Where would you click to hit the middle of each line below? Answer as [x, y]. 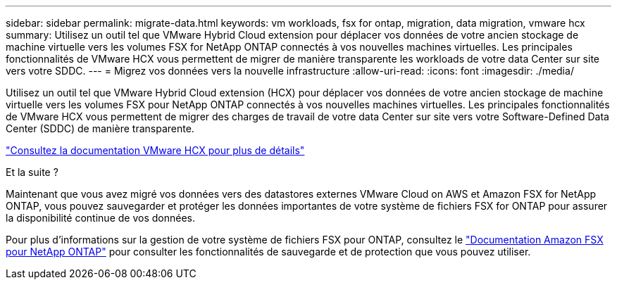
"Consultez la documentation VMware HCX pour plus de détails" [155, 150]
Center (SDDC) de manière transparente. [100, 128]
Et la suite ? [32, 172]
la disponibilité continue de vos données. [100, 218]
